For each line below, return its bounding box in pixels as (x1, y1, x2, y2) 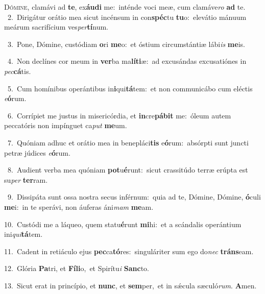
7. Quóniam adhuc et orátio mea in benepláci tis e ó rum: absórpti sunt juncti (7, 137, 249, 148)
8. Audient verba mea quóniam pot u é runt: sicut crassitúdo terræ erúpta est (7, 164, 248, 175)
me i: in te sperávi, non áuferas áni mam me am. (4, 201, 154, 212)
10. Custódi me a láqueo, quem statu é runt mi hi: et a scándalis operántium (4, 218, 242, 229)
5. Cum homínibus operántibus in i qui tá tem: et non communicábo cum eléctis (7, 83, 253, 93)
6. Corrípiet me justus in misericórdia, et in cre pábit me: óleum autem (7, 110, 231, 120)
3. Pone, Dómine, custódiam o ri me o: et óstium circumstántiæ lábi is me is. (7, 38, 245, 49)
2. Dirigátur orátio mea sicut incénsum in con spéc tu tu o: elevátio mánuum (7, 11, 247, 22)
